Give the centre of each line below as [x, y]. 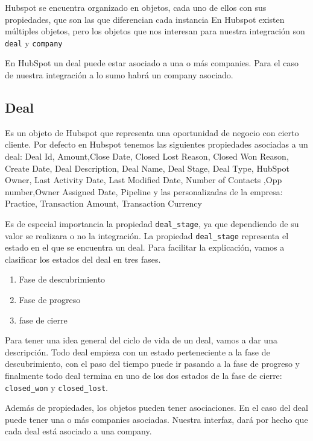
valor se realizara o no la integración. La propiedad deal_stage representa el [147, 235]
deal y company [34, 42]
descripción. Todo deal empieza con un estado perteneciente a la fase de [138, 352]
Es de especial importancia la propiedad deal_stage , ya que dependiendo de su [152, 223]
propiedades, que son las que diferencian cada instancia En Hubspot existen [145, 19]
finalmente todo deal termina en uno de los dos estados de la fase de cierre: [144, 376]
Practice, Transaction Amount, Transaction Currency [103, 203]
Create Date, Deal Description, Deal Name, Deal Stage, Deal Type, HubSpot [147, 168]
